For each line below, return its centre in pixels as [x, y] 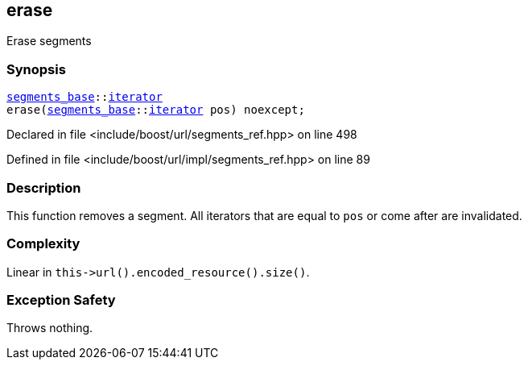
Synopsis [36, 69]
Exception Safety [61, 300]
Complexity [43, 244]
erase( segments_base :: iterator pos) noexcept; [156, 110]
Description [44, 187]
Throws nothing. [50, 328]
